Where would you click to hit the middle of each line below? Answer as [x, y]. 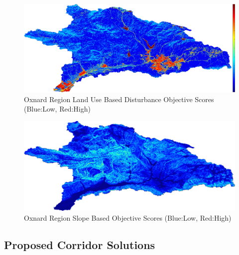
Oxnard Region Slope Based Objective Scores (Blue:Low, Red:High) [128, 217]
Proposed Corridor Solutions [80, 244]
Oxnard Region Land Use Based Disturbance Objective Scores [119, 99]
